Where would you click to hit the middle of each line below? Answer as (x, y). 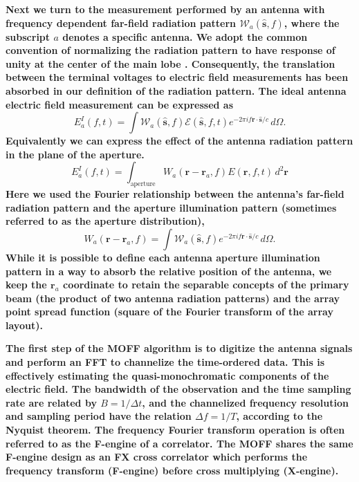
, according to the (279, 416)
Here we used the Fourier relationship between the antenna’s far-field (175, 194)
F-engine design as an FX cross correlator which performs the (157, 457)
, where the (312, 22)
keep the (26, 285)
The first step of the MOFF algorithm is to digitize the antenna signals (179, 348)
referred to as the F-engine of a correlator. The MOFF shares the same (179, 443)
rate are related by (51, 402)
